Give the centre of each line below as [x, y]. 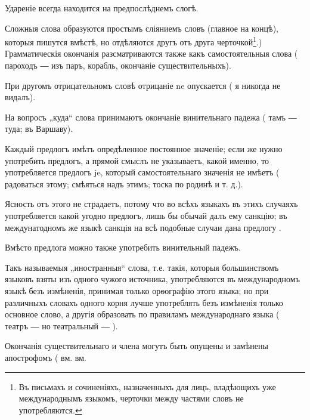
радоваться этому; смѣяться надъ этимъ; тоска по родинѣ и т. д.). [124, 183]
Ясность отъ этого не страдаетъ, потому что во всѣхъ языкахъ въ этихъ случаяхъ [151, 204]
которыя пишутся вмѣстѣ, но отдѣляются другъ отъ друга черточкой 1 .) [134, 41]
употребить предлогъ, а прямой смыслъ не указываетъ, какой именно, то [137, 160]
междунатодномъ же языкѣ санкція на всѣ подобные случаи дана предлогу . [143, 227]
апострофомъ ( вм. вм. [46, 357]
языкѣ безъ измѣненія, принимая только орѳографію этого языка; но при [137, 290]
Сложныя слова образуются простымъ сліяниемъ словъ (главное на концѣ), [142, 28]
